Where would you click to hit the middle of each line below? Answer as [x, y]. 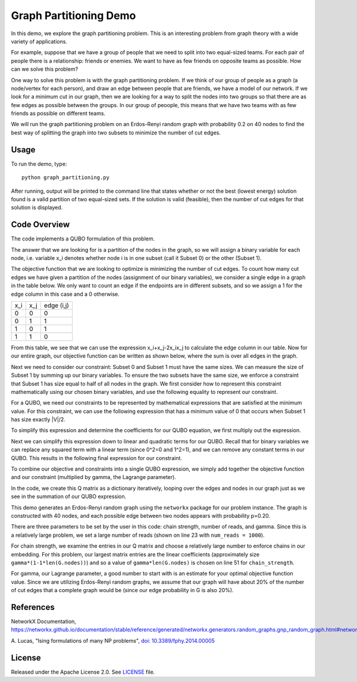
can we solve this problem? [45, 69]
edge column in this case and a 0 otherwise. [65, 294]
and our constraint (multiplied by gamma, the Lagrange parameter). [94, 477]
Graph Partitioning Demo [73, 15]
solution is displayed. [37, 208]
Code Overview [40, 225]
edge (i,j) [57, 305]
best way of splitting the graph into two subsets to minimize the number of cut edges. [116, 132]
